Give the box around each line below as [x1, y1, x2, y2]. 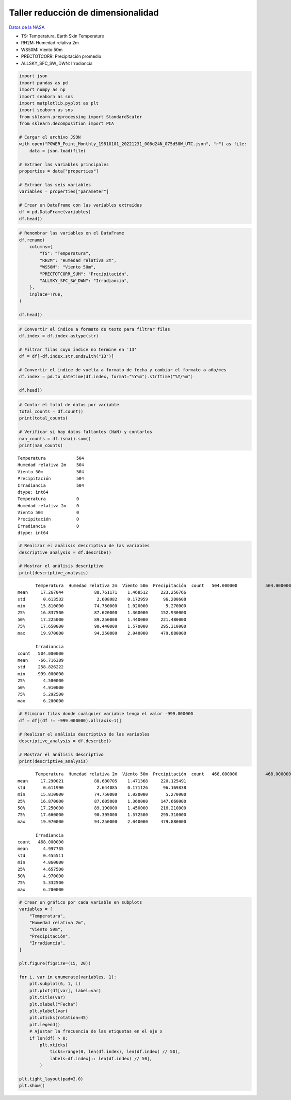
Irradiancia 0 [17, 523, 80, 529]
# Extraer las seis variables [19, 182, 91, 187]
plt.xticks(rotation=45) [29, 1015, 89, 1020]
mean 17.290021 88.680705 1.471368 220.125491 [17, 778, 187, 783]
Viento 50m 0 [17, 510, 80, 516]
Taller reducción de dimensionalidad [9, 7, 159, 18]
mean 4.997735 [17, 846, 64, 851]
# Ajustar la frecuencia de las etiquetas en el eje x [29, 1029, 162, 1034]
